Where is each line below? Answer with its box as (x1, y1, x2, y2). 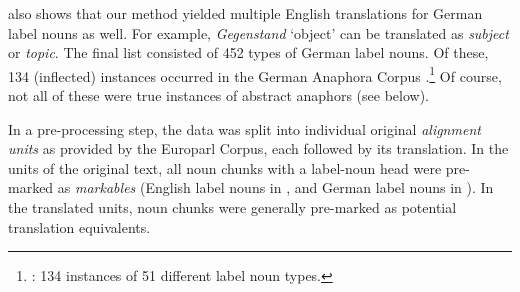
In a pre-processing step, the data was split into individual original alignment (8, 118, 481, 139)
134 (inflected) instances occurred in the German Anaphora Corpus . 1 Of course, (8, 62, 502, 86)
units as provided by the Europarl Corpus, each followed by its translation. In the (8, 138, 509, 159)
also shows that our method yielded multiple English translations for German (8, 3, 483, 23)
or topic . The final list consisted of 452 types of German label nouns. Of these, (8, 42, 489, 63)
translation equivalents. (8, 216, 151, 237)
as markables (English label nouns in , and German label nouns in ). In (57, 177, 494, 198)
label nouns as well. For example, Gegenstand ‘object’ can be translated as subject (8, 22, 509, 43)
